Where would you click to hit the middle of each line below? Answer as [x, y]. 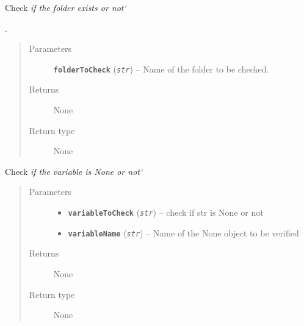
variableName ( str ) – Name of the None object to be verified [183, 232]
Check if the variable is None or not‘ [74, 171]
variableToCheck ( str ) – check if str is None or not [166, 212]
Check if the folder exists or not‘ [66, 7]
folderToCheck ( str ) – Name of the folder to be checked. [161, 69]
